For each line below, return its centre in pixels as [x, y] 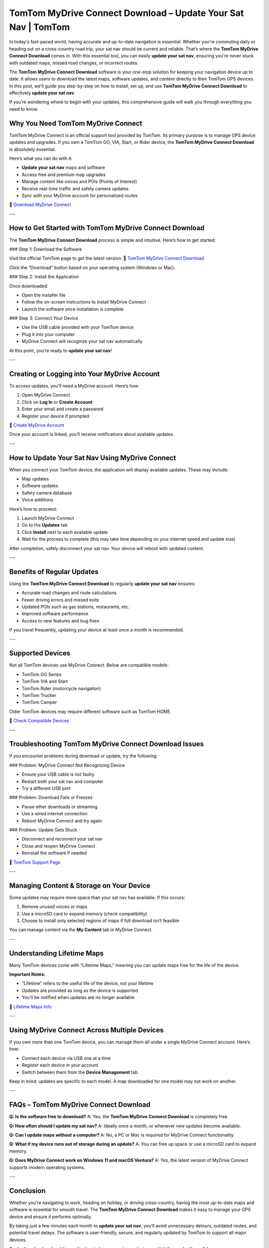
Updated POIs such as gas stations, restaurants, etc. [75, 607]
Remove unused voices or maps [55, 907]
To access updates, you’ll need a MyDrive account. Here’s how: [74, 386]
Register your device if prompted [55, 416]
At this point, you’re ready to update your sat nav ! [61, 350]
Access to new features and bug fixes [61, 621]
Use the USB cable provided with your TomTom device [78, 327]
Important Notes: [27, 974]
